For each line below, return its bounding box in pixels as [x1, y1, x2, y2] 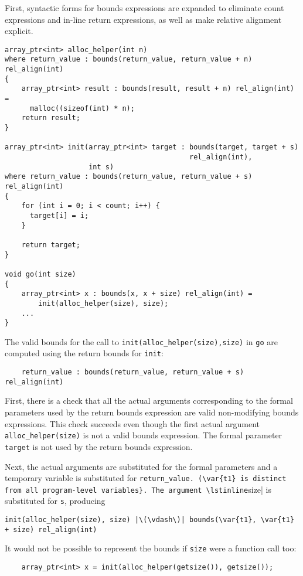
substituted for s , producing [5, 495, 105, 507]
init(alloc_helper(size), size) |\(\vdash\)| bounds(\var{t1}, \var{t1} [5, 516, 294, 524]
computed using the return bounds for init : [5, 347, 164, 359]
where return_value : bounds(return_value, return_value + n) [5, 55, 253, 64]
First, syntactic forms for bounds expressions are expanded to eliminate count [5, 2, 284, 13]
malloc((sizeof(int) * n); [29, 104, 135, 113]
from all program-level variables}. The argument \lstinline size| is [5, 483, 272, 495]
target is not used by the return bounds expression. [5, 440, 193, 452]
